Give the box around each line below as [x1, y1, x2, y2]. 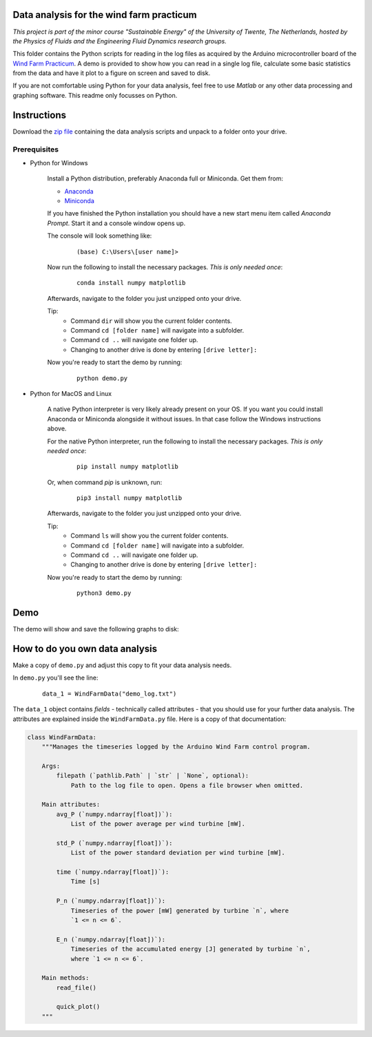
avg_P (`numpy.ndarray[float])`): [56, 810, 173, 818]
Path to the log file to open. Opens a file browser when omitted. [70, 782, 304, 789]
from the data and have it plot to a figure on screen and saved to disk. [12, 69, 211, 77]
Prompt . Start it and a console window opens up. [47, 219, 186, 227]
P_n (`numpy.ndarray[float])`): [56, 897, 165, 905]
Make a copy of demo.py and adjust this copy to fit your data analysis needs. [12, 661, 232, 669]
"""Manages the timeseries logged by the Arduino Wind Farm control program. [41, 742, 311, 751]
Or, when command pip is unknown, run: [47, 478, 163, 486]
